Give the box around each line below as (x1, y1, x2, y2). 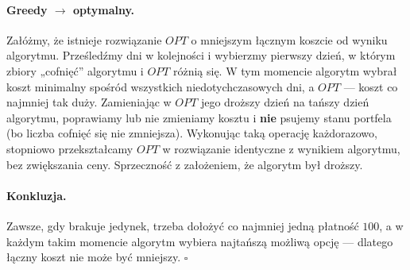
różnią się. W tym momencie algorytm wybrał (172, 62, 397, 79)
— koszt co (343, 78, 398, 94)
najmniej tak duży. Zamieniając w (6, 94, 172, 110)
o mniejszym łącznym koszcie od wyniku (191, 31, 388, 48)
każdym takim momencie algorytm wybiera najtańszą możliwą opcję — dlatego (6, 233, 393, 249)
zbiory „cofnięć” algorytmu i (6, 62, 144, 79)
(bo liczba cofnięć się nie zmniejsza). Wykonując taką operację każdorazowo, (6, 125, 377, 141)
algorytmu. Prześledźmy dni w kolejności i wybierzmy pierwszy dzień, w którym (6, 47, 396, 64)
